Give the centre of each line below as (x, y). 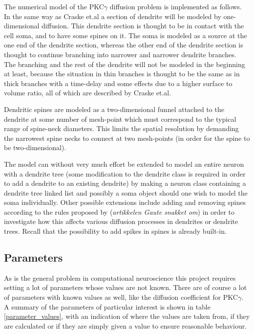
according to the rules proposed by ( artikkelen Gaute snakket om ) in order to (119, 212)
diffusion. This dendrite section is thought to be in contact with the (143, 26)
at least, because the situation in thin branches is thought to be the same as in (122, 74)
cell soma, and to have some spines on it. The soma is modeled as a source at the (126, 35)
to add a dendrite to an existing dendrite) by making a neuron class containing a (125, 183)
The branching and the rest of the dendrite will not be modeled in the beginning (125, 64)
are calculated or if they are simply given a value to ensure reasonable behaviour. (126, 325)
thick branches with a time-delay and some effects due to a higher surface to (118, 83)
